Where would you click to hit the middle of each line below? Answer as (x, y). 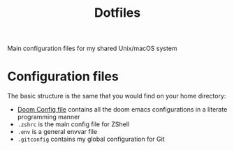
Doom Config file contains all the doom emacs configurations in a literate (122, 110)
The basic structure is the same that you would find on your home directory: (117, 96)
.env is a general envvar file (57, 132)
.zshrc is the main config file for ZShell (73, 124)
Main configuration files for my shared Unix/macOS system (92, 48)
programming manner (49, 117)
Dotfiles (117, 13)
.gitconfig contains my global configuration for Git (91, 139)
